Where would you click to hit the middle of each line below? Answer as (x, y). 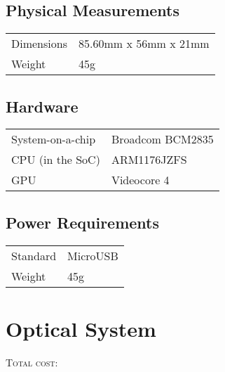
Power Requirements (83, 222)
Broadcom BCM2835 (162, 139)
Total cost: (32, 362)
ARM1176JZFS (149, 160)
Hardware (42, 106)
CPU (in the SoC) (56, 160)
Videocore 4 (140, 180)
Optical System (81, 328)
